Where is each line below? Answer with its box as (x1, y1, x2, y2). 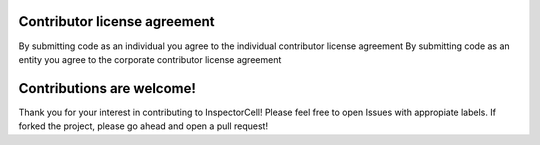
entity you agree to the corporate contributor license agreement (18, 53, 282, 65)
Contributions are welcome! (18, 80, 197, 97)
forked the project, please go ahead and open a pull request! (18, 120, 269, 132)
